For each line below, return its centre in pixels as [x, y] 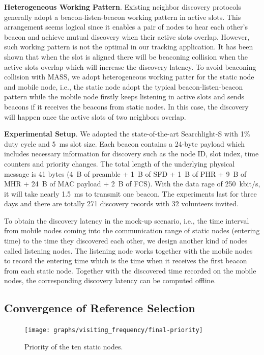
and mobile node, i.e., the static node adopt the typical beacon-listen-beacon [124, 86]
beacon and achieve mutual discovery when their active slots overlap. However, [127, 36]
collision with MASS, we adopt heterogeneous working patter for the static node [129, 77]
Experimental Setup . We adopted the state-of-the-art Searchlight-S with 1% [127, 134]
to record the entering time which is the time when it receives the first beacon [126, 261]
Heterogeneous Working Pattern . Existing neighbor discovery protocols [123, 7]
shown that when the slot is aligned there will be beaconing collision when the [126, 56]
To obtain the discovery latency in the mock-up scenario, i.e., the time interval [127, 220]
